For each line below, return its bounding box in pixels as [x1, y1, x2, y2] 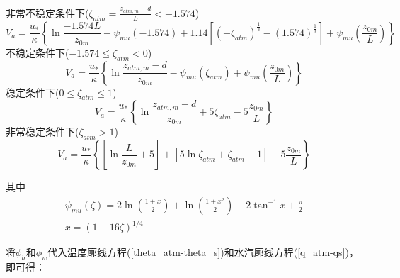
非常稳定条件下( [6, 124, 79, 139]
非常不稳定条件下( [6, 5, 89, 20]
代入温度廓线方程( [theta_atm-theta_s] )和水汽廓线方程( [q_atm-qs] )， [47, 245, 359, 260]
